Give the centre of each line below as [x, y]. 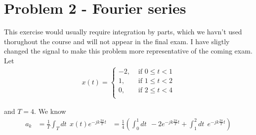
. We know [50, 111]
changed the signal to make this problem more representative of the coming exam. [128, 51]
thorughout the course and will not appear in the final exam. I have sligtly [117, 41]
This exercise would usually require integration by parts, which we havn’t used [123, 32]
